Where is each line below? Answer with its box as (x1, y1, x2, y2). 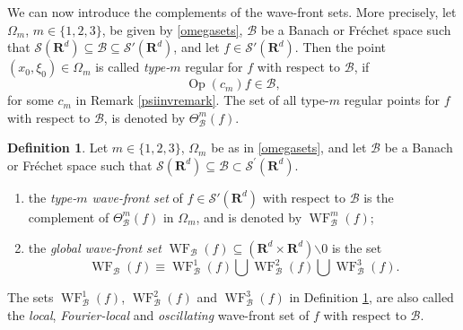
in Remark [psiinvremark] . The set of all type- (75, 91, 329, 109)
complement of (28, 207, 109, 226)
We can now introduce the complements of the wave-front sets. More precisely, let (7, 3, 457, 21)
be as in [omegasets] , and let (211, 138, 367, 157)
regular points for (344, 91, 441, 109)
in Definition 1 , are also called (289, 288, 454, 307)
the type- (28, 187, 77, 206)
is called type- (95, 57, 170, 76)
